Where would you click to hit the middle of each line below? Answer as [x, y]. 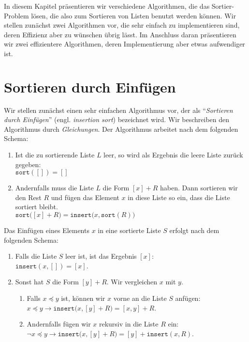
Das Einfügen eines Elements [47, 230]
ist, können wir [83, 298]
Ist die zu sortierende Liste [55, 155]
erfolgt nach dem [194, 230]
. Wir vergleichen [132, 282]
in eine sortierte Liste [129, 230]
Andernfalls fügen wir [59, 324]
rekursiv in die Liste [129, 324]
